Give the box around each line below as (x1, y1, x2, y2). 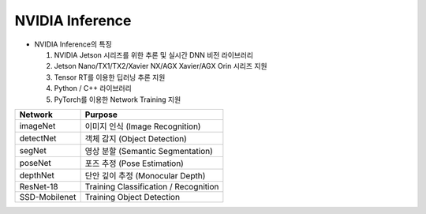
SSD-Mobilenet (19, 191, 77, 202)
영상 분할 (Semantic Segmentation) (84, 145, 213, 156)
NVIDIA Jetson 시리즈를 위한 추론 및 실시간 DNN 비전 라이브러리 (54, 50, 254, 59)
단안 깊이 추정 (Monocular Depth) (84, 170, 206, 181)
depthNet (19, 170, 54, 181)
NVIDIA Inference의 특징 (34, 39, 112, 49)
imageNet (19, 120, 56, 131)
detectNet (19, 133, 57, 144)
